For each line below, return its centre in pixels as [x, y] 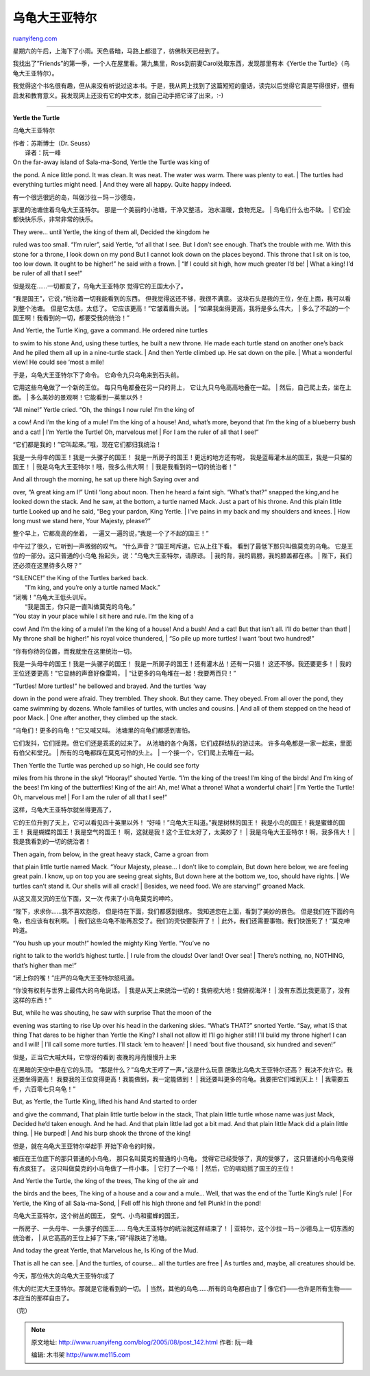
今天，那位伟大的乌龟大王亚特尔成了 [64, 1276]
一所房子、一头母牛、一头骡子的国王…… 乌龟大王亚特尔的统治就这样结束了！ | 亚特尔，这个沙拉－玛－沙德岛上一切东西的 [183, 1228]
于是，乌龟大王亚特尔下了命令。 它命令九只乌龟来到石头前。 [98, 375]
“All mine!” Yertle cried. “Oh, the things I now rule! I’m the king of [103, 410]
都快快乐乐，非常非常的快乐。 [55, 219]
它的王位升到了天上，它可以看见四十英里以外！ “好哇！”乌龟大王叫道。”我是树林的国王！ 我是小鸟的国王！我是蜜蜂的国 [179, 822]
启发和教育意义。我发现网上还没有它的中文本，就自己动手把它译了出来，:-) [118, 95]
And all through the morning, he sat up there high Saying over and [106, 479]
